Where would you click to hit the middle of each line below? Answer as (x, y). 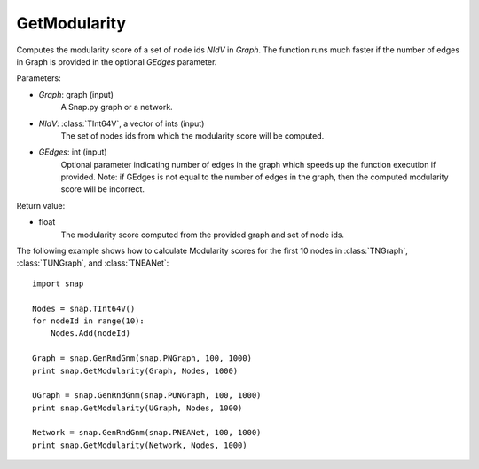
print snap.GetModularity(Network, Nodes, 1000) (140, 445)
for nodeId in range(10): (89, 321)
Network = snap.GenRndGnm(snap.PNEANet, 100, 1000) (147, 433)
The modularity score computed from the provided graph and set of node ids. (203, 234)
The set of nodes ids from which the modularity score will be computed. (192, 135)
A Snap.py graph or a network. (117, 107)
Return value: (41, 205)
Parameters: (39, 78)
